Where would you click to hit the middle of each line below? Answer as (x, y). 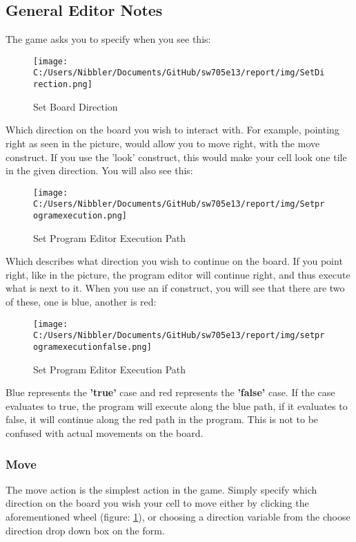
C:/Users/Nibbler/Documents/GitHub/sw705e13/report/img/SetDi (179, 73)
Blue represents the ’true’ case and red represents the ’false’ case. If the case (170, 392)
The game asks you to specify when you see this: (108, 39)
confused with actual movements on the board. (105, 433)
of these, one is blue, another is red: (81, 302)
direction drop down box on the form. (85, 530)
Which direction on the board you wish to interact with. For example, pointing (172, 130)
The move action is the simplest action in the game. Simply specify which (161, 489)
